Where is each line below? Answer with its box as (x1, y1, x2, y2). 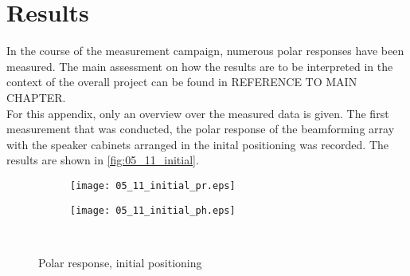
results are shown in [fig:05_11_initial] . (6, 152, 199, 168)
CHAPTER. (6, 89, 66, 105)
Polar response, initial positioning (38, 254, 202, 270)
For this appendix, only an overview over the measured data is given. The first (6, 104, 389, 121)
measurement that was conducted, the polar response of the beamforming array (6, 120, 395, 137)
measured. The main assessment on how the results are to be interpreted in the (6, 57, 393, 74)
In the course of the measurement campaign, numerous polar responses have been (6, 42, 404, 59)
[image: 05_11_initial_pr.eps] (70, 179, 236, 191)
